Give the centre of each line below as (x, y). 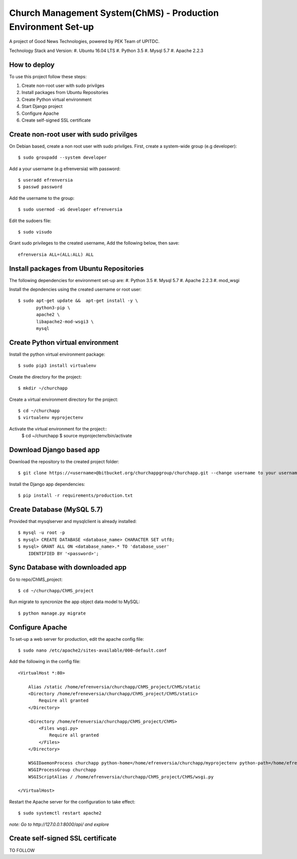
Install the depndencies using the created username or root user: (75, 289)
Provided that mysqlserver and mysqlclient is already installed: (73, 522)
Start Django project (42, 106)
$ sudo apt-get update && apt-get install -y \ (78, 301)
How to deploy (32, 65)
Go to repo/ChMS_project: (36, 579)
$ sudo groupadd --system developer (62, 158)
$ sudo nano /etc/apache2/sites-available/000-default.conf (92, 650)
